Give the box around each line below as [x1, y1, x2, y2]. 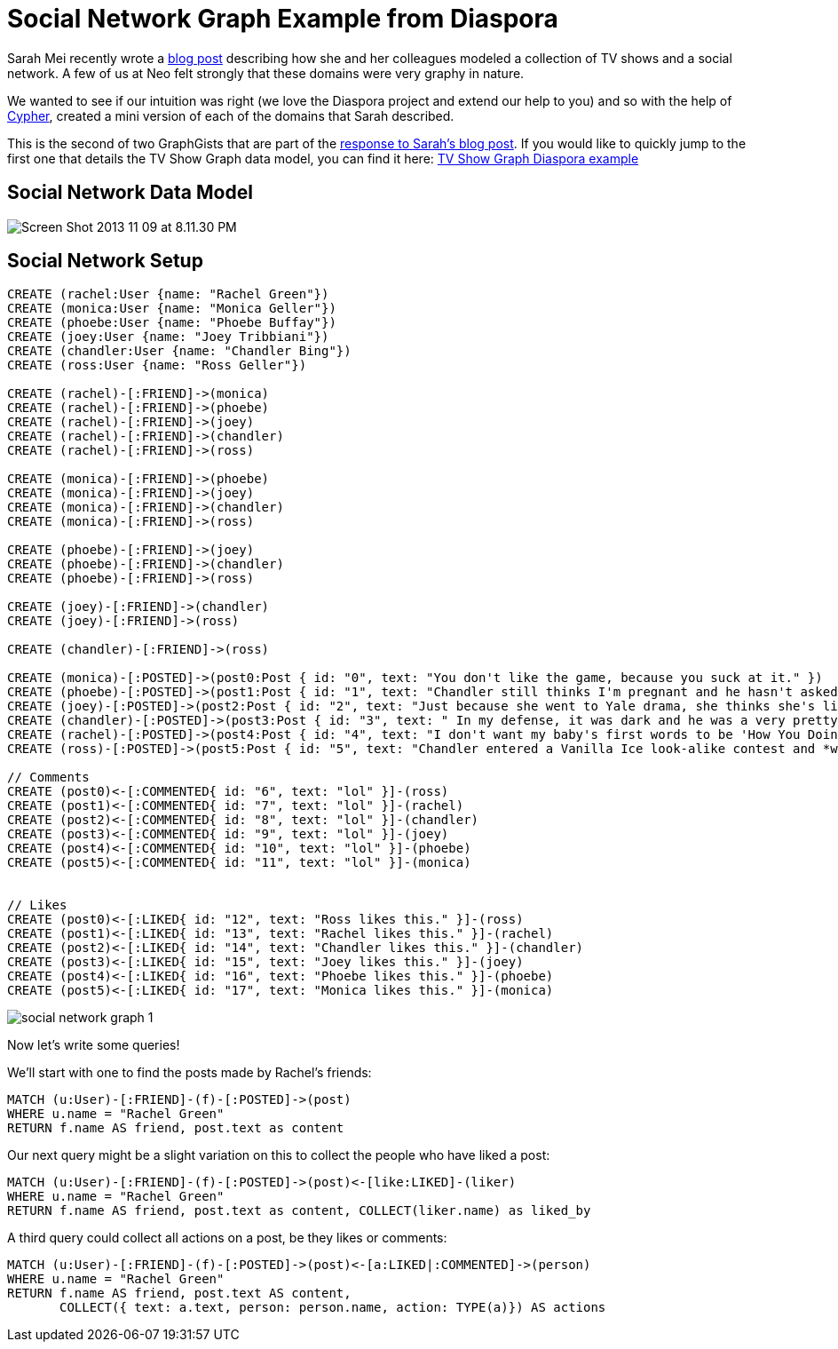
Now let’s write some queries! [7, 1037, 180, 1053]
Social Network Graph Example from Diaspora [7, 4, 558, 34]
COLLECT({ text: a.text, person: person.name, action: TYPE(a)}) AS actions [59, 1300, 606, 1315]
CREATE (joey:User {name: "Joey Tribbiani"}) [7, 329, 329, 345]
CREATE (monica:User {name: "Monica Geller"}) [7, 301, 336, 316]
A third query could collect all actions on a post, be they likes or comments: [7, 1230, 447, 1246]
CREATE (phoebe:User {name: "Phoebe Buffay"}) [7, 315, 336, 330]
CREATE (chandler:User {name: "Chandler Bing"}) [7, 344, 352, 359]
